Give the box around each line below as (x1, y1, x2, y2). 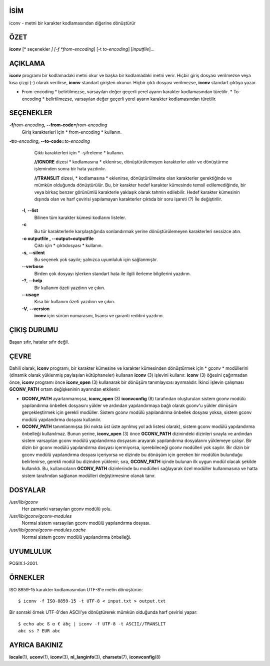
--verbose (21, 264, 44, 270)
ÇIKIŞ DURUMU (9, 326, 58, 334)
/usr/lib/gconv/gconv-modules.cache (9, 527, 86, 533)
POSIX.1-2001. (9, 560, 38, 566)
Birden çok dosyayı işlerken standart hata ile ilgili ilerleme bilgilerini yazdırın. (34, 271, 191, 277)
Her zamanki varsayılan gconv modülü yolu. (21, 506, 112, 512)
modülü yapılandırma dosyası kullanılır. (21, 416, 101, 422)
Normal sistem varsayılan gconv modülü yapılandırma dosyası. (21, 520, 151, 526)
